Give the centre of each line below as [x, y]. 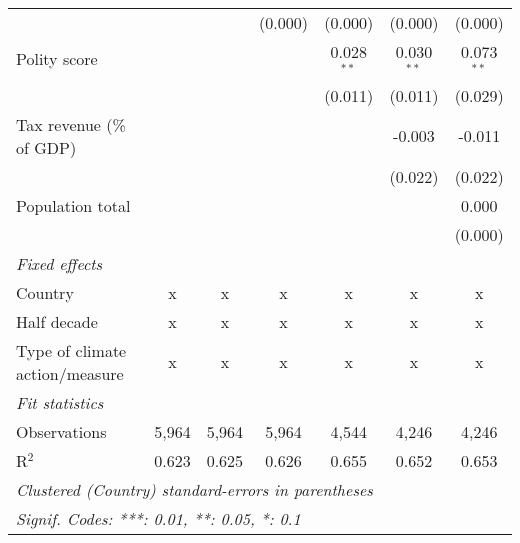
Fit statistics [60, 402]
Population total [73, 205]
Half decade [57, 321]
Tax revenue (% [71, 124]
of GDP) [46, 147]
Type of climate [71, 350]
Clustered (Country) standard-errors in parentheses [194, 489]
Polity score [57, 59]
